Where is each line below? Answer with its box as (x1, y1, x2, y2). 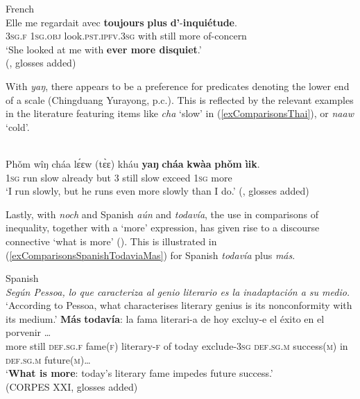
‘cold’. (6, 119, 30, 134)
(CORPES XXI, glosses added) (6, 379, 138, 393)
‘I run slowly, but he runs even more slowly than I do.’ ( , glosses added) (6, 184, 309, 198)
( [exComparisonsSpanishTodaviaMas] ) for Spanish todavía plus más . (6, 247, 295, 262)
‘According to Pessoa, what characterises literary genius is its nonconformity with (6, 298, 352, 312)
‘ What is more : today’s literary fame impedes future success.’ (6, 366, 273, 380)
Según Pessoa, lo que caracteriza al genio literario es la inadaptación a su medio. (6, 284, 350, 299)
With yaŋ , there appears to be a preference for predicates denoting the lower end (6, 78, 350, 93)
